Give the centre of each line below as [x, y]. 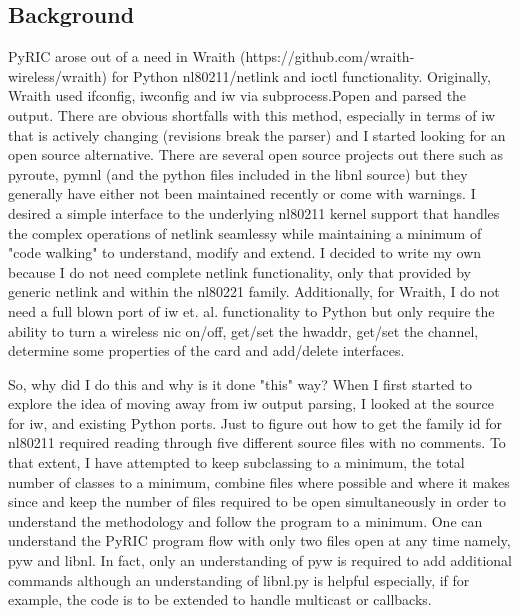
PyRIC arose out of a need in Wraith [122, 56]
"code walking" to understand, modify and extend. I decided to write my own [245, 252]
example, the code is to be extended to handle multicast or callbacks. [220, 599]
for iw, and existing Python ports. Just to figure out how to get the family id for [255, 422]
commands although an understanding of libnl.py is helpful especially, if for [239, 579]
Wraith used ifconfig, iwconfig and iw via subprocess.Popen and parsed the [237, 95]
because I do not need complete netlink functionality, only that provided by [239, 271]
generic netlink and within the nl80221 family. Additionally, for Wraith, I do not [254, 291]
